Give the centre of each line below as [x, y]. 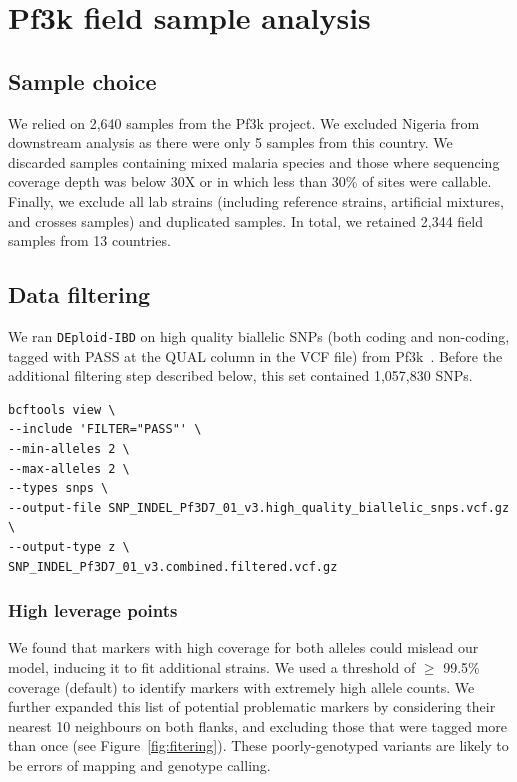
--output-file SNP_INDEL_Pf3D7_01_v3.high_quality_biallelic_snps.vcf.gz [259, 507]
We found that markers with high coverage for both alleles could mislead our [243, 647]
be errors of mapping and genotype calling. [139, 764]
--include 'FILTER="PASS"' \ [105, 429]
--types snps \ [58, 488]
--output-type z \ [69, 546]
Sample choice [82, 80]
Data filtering [79, 294]
